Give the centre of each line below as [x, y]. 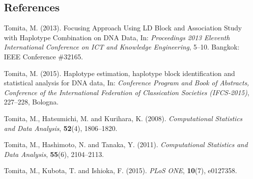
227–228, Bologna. [31, 102]
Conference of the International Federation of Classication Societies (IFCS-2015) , [127, 92]
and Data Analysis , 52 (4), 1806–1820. [61, 128]
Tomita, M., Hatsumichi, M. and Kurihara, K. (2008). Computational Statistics [123, 118]
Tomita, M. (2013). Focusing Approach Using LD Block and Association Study [123, 28]
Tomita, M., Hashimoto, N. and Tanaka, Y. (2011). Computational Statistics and [126, 144]
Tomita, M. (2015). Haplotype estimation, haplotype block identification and [120, 73]
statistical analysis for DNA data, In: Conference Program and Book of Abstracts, [126, 83]
